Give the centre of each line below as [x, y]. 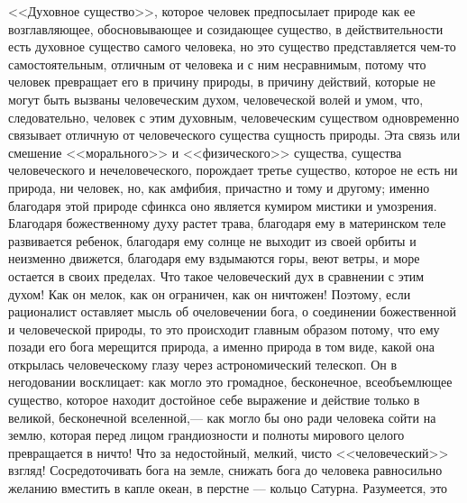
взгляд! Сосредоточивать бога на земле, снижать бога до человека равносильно [225, 470]
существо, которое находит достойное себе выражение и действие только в [214, 400]
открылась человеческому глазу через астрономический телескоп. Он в [203, 364]
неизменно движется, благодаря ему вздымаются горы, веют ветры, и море [214, 258]
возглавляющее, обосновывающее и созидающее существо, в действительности [226, 28]
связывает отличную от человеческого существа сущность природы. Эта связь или [234, 135]
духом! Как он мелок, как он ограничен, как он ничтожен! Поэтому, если [210, 293]
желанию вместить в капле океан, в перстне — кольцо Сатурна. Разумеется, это [228, 488]
